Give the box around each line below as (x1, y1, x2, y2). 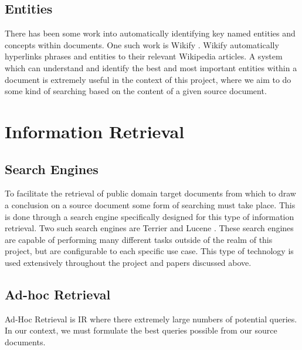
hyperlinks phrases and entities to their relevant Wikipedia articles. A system (5, 50, 283, 62)
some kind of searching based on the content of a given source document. (5, 85, 267, 97)
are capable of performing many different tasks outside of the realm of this (5, 233, 273, 245)
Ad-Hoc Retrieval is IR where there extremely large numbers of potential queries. (5, 312, 297, 325)
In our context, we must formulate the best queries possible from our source (5, 324, 277, 336)
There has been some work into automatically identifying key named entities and (5, 27, 296, 39)
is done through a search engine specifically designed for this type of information (5, 210, 294, 222)
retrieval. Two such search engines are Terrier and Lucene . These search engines (5, 222, 294, 234)
